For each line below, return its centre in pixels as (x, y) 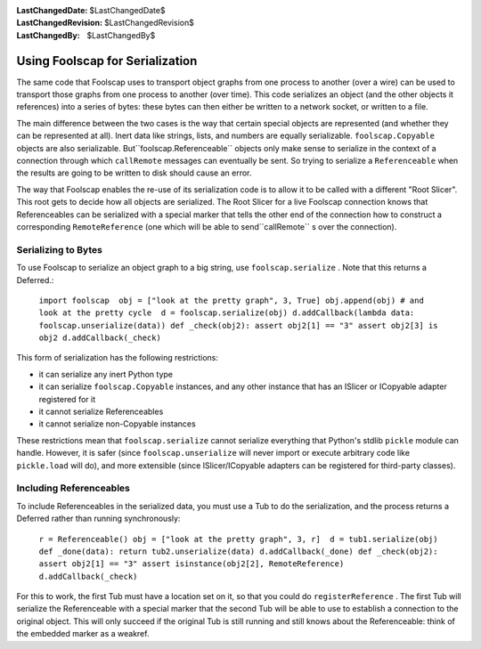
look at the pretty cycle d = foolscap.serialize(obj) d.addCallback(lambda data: (227, 313)
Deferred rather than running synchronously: (98, 519)
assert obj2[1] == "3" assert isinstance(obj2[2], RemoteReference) (192, 564)
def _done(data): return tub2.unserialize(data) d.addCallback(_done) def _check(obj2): (238, 551)
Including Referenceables (73, 488)
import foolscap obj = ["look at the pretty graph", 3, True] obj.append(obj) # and (232, 300)
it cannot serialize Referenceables (101, 412)
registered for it (67, 399)
